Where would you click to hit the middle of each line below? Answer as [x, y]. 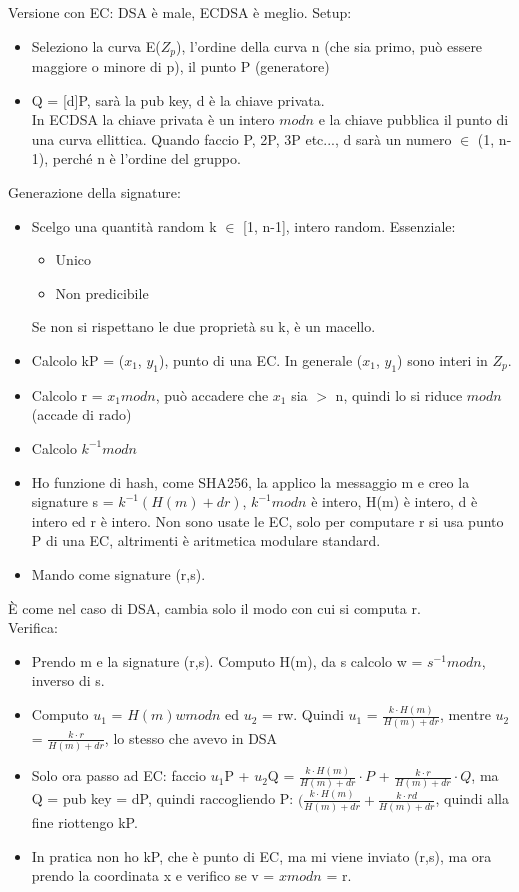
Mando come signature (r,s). [118, 573]
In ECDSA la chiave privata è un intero [153, 119]
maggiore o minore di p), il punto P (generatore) [180, 66]
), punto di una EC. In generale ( [260, 359]
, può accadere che [212, 394]
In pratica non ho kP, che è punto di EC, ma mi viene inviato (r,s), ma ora [261, 855]
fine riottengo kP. [84, 822]
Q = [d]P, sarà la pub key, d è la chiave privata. [178, 99]
